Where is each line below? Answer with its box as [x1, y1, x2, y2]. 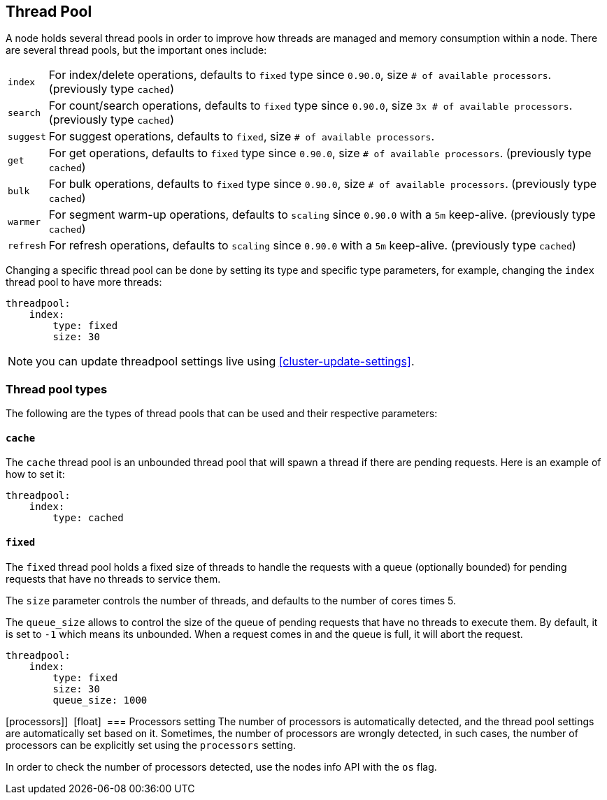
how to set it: [6, 468, 65, 481]
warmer [8, 216, 41, 227]
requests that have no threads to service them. [6, 572, 221, 585]
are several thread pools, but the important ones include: [6, 44, 267, 57]
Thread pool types [6, 381, 108, 396]
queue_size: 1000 [52, 694, 148, 706]
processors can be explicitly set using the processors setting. [6, 739, 297, 751]
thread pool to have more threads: [6, 276, 162, 289]
